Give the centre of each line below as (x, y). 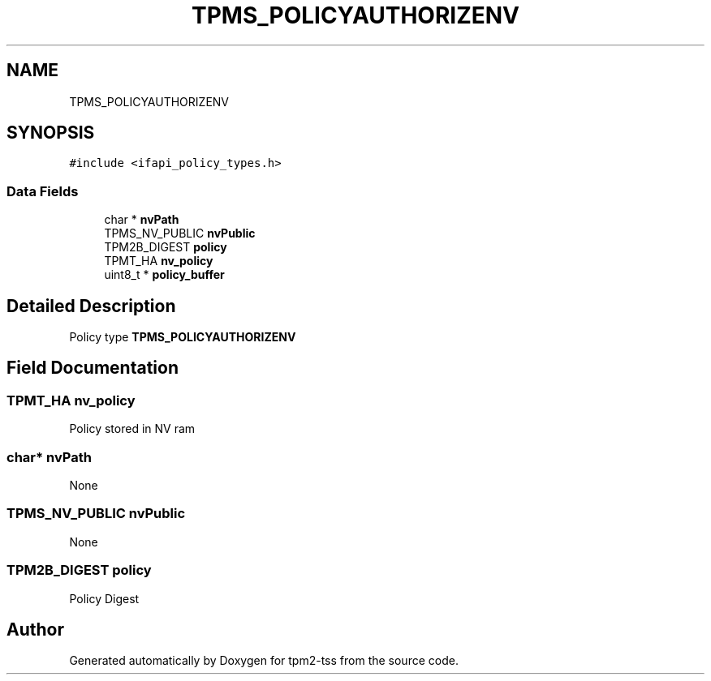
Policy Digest (104, 598)
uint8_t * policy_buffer (164, 275)
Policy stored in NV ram (132, 429)
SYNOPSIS (51, 133)
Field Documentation (93, 368)
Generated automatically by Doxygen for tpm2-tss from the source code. (264, 661)
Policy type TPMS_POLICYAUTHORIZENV (183, 337)
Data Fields (43, 191)
